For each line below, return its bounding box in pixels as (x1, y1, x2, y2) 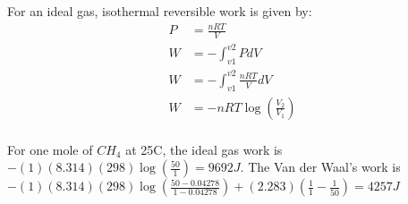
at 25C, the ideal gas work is (125, 140, 283, 158)
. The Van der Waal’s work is (240, 157, 401, 176)
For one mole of (7, 140, 93, 158)
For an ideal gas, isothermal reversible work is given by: (7, 2, 312, 20)
